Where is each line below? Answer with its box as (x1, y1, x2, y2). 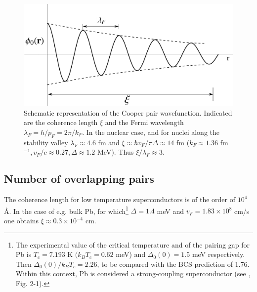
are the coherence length (24, 117, 98, 127)
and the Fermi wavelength (105, 117, 184, 127)
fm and (98, 137, 120, 147)
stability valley (24, 137, 68, 147)
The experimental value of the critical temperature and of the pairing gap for (15, 239, 250, 250)
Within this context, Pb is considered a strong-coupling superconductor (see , (15, 268, 251, 279)
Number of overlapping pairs (4, 171, 154, 186)
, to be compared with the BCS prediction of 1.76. (97, 258, 250, 269)
